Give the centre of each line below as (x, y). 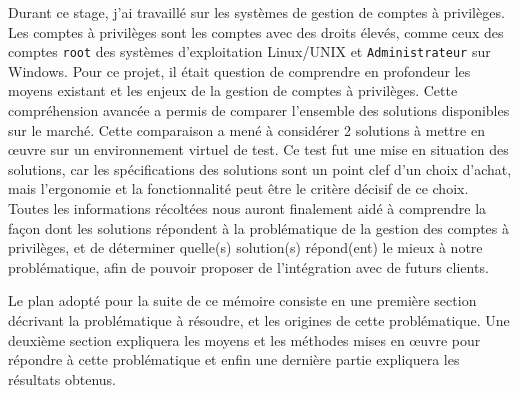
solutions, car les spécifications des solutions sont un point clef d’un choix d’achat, (260, 168)
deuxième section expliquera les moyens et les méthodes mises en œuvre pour (244, 339)
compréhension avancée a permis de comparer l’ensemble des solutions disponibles (259, 110)
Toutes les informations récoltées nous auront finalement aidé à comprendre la (247, 208)
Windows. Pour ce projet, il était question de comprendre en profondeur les (239, 70)
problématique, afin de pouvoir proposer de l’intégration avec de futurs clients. (248, 266)
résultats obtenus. (62, 378)
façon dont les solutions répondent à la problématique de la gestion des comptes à (259, 227)
